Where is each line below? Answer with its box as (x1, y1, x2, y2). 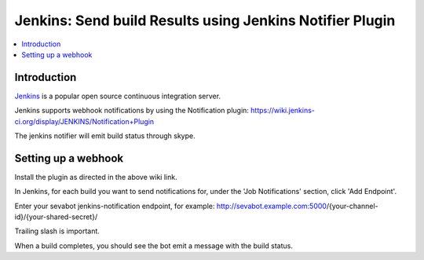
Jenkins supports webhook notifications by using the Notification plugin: (14, 106, 249, 115)
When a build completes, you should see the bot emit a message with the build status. (14, 240, 294, 251)
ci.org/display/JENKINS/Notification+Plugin (14, 116, 155, 126)
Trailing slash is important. (14, 226, 100, 236)
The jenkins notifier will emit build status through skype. (14, 131, 196, 141)
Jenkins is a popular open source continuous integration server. (14, 91, 221, 101)
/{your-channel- (326, 201, 378, 211)
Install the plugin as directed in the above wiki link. (14, 172, 177, 181)
